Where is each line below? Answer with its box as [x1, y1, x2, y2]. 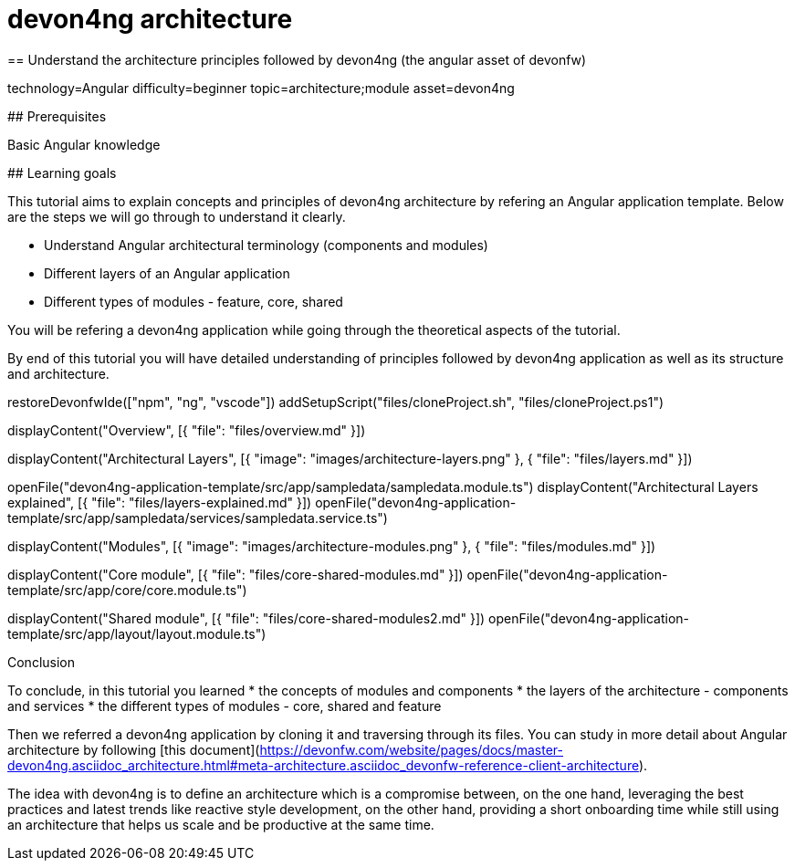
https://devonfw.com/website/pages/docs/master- [259, 741, 564, 758]
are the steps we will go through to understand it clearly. [7, 208, 346, 225]
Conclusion [7, 654, 76, 670]
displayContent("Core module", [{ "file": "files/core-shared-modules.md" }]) [7, 566, 464, 582]
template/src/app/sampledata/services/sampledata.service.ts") [7, 509, 388, 526]
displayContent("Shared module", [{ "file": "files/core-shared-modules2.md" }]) [7, 610, 486, 626]
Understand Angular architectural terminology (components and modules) [44, 236, 488, 253]
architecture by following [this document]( [7, 741, 260, 758]
